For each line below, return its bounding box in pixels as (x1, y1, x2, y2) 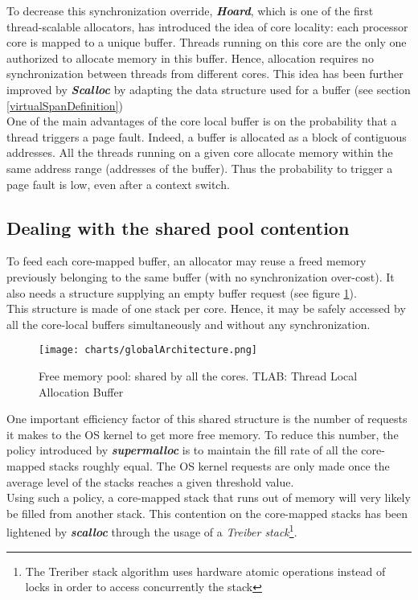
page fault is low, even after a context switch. (6, 175, 230, 192)
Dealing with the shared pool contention (6, 215, 350, 240)
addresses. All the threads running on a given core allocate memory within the (6, 144, 393, 161)
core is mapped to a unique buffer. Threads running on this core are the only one (6, 34, 407, 51)
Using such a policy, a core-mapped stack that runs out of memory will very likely (6, 489, 411, 506)
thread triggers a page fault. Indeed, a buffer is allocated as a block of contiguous (6, 128, 407, 145)
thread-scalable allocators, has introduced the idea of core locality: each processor (6, 18, 408, 35)
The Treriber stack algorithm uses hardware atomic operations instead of (25, 562, 386, 579)
